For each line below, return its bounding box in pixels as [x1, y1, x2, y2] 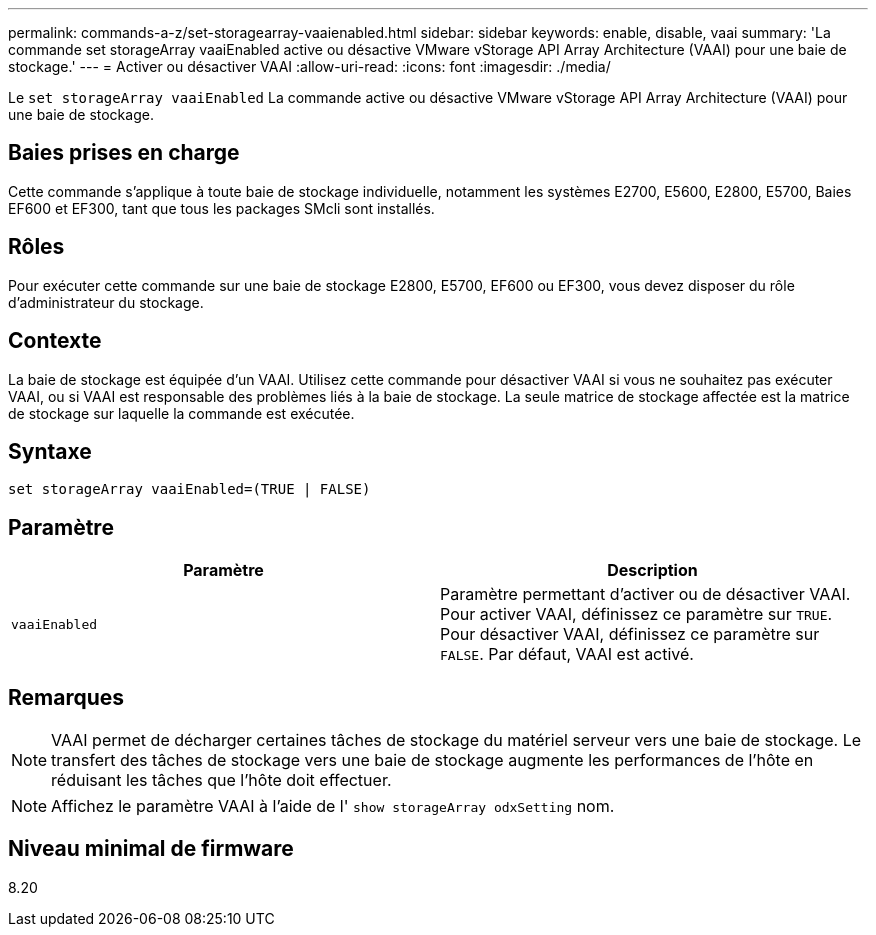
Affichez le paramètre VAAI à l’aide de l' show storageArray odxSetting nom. [51, 796, 615, 817]
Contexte [8, 328, 102, 354]
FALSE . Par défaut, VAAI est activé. [440, 644, 694, 665]
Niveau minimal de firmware [8, 836, 294, 862]
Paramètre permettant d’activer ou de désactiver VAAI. [440, 584, 851, 605]
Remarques [8, 684, 125, 710]
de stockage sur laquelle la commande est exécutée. [8, 404, 355, 422]
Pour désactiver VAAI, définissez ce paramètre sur [440, 624, 820, 645]
